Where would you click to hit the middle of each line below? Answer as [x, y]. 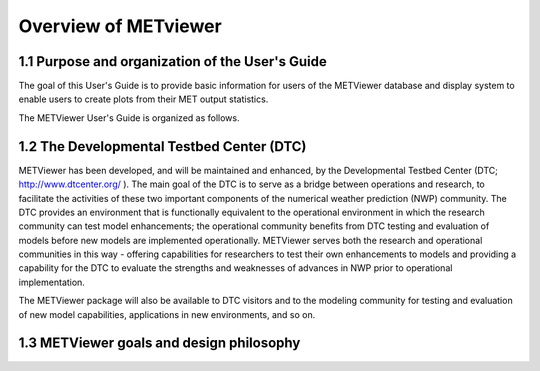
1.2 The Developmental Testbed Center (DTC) [162, 146]
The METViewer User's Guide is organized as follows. [129, 117]
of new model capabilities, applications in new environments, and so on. [167, 314]
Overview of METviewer [120, 26]
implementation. [51, 282]
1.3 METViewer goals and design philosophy [159, 343]
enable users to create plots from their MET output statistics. [143, 99]
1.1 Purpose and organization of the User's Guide [172, 61]
